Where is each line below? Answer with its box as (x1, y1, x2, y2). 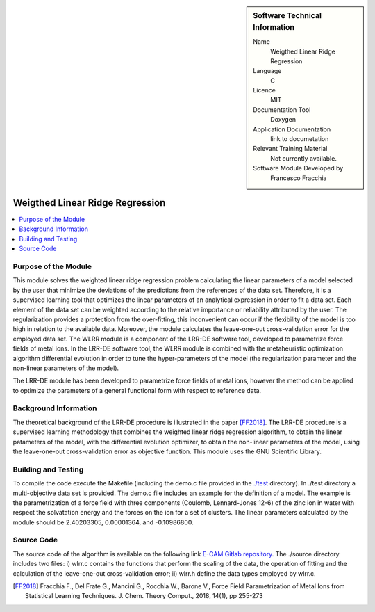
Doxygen (270, 115, 297, 124)
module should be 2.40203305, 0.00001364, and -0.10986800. (12, 518, 194, 526)
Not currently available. (270, 154, 337, 163)
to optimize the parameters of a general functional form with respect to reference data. (12, 386, 262, 394)
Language (253, 67, 282, 75)
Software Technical (253, 11, 322, 20)
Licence (253, 86, 276, 95)
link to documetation (270, 135, 329, 143)
